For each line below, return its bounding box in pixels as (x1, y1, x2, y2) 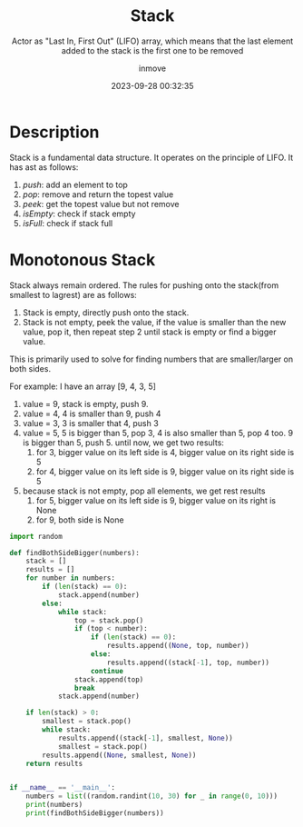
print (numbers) (25, 801, 83, 810)
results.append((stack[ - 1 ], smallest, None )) (57, 733, 233, 742)
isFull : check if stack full (22, 217, 113, 228)
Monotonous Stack (9, 249, 156, 270)
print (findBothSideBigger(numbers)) (25, 809, 165, 818)
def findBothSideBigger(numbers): (9, 548, 141, 557)
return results (25, 759, 83, 768)
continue (90, 666, 124, 675)
